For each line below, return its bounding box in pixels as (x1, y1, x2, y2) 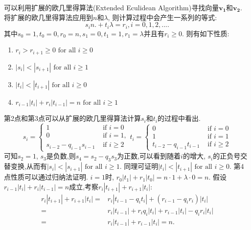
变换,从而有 (10, 161, 47, 171)
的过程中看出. (157, 113, 201, 123)
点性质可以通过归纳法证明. (4, 172, 88, 182)
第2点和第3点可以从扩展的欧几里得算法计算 (4, 113, 141, 123)
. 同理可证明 (119, 161, 159, 171)
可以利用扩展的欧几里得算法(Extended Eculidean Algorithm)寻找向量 (4, 2, 219, 12)
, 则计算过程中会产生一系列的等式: (108, 12, 217, 22)
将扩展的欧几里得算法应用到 (4, 12, 93, 22)
